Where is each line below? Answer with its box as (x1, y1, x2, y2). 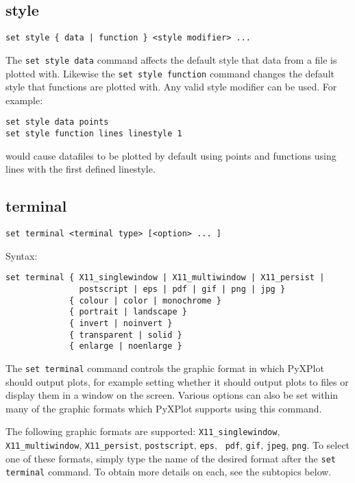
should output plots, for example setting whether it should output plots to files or (5, 374, 349, 388)
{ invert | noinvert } (69, 318, 173, 328)
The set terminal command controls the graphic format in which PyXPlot (5, 360, 324, 375)
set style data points (5, 117, 109, 127)
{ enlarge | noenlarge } (69, 341, 182, 351)
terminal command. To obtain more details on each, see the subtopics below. (5, 465, 332, 479)
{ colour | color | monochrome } (69, 295, 221, 306)
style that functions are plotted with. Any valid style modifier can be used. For (5, 79, 337, 94)
